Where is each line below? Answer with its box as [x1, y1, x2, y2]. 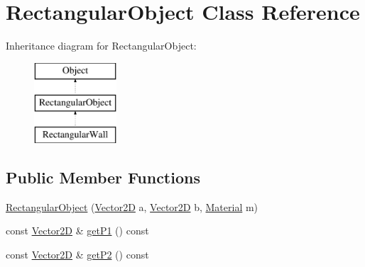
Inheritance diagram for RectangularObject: [6, 38, 197, 53]
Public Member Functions [6, 166, 200, 188]
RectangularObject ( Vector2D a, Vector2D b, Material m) [6, 199, 258, 214]
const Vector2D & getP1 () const [6, 223, 149, 238]
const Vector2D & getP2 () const [6, 247, 149, 262]
